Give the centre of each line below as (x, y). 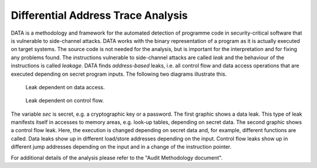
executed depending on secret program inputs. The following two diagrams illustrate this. (119, 74)
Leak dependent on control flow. (65, 100)
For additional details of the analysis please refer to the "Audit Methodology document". (117, 157)
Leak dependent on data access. (65, 87)
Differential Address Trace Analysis (99, 15)
